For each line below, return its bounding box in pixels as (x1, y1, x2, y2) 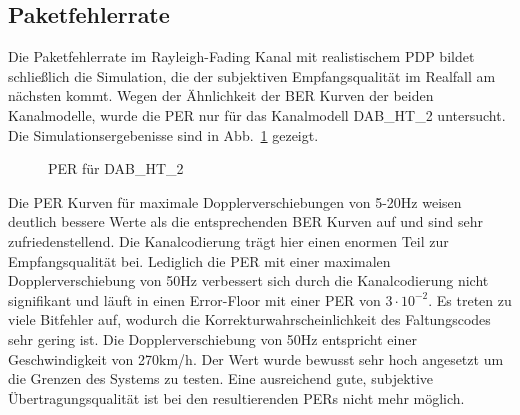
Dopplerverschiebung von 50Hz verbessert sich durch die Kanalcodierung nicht (8, 270, 489, 291)
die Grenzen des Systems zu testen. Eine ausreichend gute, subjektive (8, 368, 434, 389)
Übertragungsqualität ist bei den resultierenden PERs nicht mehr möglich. (8, 387, 465, 408)
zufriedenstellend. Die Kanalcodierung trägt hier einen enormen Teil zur (8, 230, 449, 251)
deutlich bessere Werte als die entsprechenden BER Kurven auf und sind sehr (8, 211, 483, 232)
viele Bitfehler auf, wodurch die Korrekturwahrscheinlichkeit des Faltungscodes (8, 309, 491, 330)
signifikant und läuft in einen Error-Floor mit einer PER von (8, 289, 381, 310)
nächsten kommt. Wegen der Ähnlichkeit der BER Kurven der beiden (8, 85, 434, 106)
